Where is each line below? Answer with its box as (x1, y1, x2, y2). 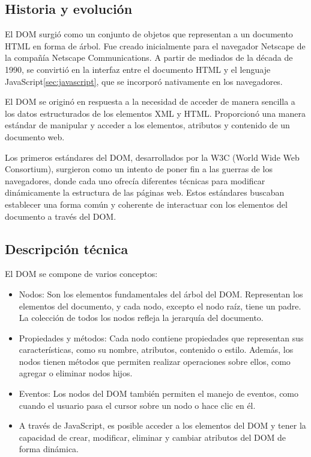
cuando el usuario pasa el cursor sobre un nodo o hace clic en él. (19, 399, 256, 411)
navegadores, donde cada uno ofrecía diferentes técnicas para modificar (5, 174, 265, 187)
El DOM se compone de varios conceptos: (5, 267, 158, 280)
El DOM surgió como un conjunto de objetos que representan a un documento (5, 28, 293, 40)
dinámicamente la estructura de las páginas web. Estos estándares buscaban (5, 186, 285, 199)
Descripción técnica (5, 239, 128, 258)
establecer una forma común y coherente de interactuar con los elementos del (5, 197, 288, 210)
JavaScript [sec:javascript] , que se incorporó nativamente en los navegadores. (5, 75, 283, 87)
